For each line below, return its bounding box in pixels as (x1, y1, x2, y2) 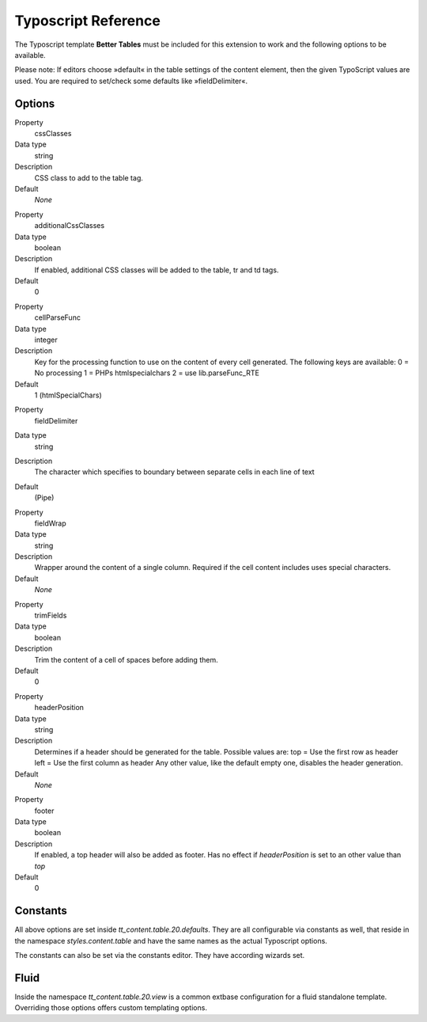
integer (34, 335, 59, 344)
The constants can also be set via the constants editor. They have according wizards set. (14, 951, 305, 960)
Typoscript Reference (14, 12, 161, 29)
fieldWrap (34, 519, 66, 528)
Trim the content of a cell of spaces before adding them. (34, 655, 218, 664)
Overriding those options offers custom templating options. (14, 1003, 207, 1013)
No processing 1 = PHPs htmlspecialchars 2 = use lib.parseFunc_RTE (34, 368, 260, 378)
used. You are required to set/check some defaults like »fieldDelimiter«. (14, 76, 248, 85)
